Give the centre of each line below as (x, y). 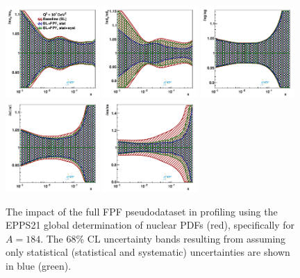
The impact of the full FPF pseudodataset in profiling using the (142, 211)
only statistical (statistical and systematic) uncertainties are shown (148, 252)
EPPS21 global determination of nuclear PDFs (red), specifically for (150, 225)
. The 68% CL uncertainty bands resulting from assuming (163, 238)
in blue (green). (39, 266)
